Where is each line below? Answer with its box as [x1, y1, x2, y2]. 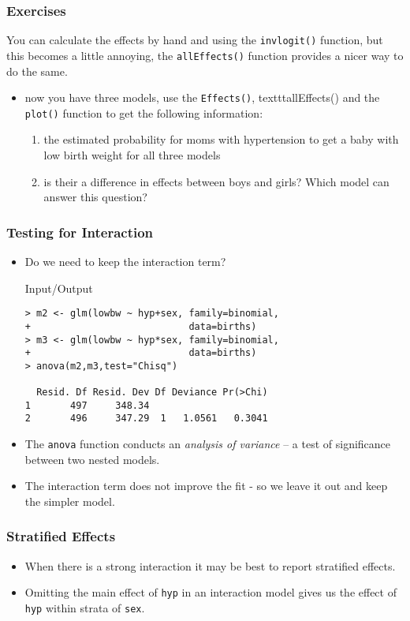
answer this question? [43, 189, 147, 205]
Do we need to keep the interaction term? [24, 253, 226, 270]
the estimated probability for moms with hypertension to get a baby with [43, 131, 399, 148]
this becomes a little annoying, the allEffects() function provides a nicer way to [6, 47, 404, 63]
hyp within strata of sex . [24, 600, 145, 616]
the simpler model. [24, 492, 115, 509]
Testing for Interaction [6, 222, 154, 241]
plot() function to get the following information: [24, 104, 263, 121]
